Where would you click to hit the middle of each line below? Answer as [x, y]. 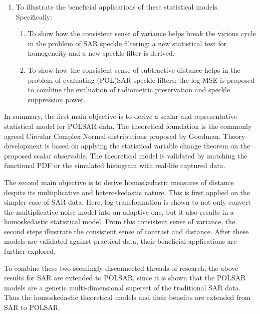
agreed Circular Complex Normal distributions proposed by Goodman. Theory [125, 136]
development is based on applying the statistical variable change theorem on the [127, 146]
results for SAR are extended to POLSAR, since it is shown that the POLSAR [125, 278]
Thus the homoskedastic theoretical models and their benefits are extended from [127, 297]
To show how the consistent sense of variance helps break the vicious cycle [142, 33]
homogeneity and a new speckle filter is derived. [101, 53]
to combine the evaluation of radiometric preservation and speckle [129, 90]
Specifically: [34, 16]
